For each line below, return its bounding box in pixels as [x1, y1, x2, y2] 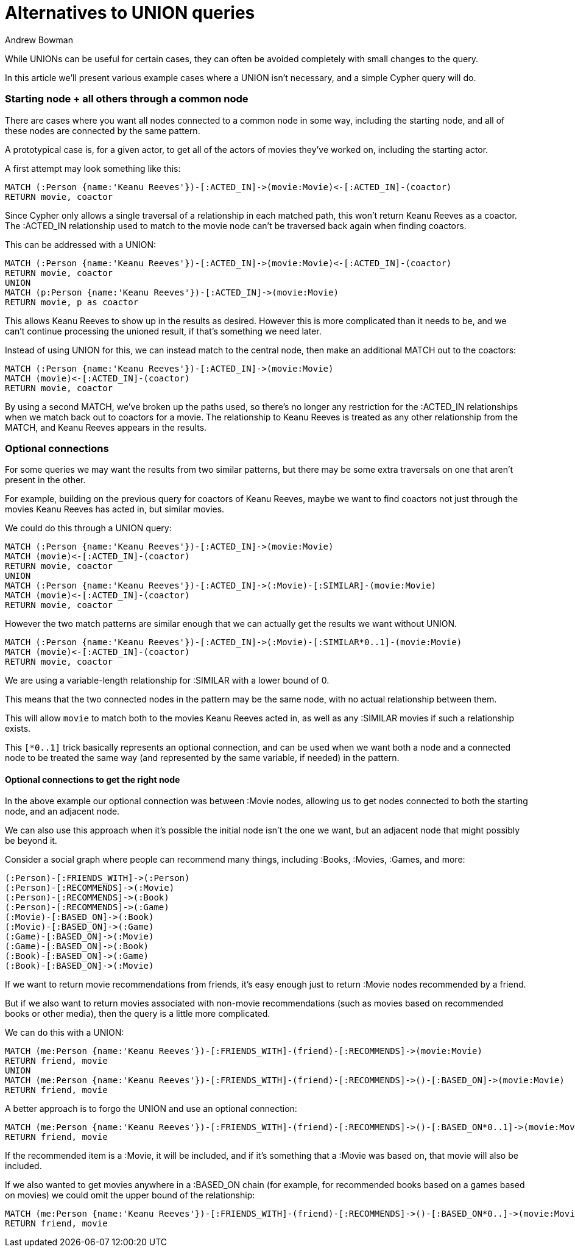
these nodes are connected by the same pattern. [5, 125, 200, 136]
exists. [5, 723, 31, 734]
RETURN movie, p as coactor [5, 297, 139, 307]
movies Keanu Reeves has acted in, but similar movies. [5, 504, 225, 515]
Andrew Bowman [5, 34, 73, 45]
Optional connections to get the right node [5, 774, 180, 785]
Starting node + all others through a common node [5, 93, 249, 105]
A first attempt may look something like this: [5, 163, 181, 174]
